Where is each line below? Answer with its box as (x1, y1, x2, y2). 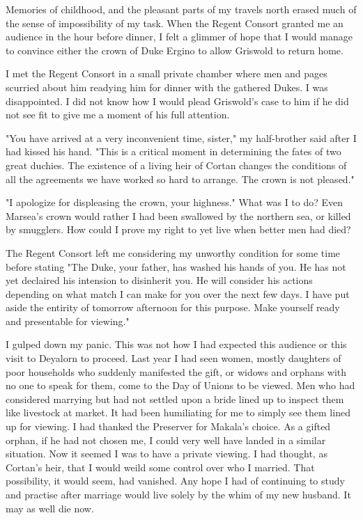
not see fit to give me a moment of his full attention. (6, 107, 230, 122)
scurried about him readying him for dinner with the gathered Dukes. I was (6, 79, 328, 94)
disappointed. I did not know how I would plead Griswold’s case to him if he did (6, 93, 349, 108)
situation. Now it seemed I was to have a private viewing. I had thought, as (6, 446, 327, 461)
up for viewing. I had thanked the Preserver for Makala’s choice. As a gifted (6, 419, 331, 434)
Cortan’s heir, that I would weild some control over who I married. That (6, 459, 315, 474)
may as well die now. (6, 501, 94, 515)
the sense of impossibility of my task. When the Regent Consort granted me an (6, 15, 343, 30)
